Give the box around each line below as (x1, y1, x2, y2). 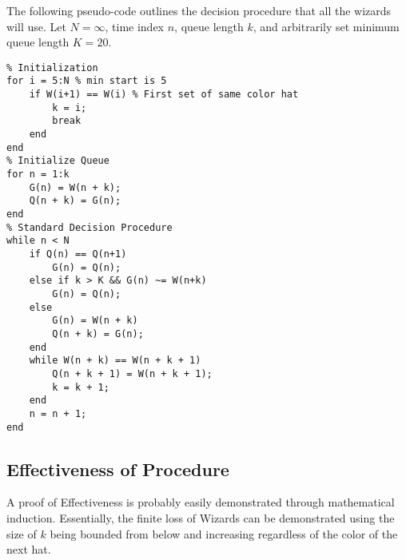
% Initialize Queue (6, 155, 109, 167)
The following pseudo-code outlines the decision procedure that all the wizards (6, 2, 392, 18)
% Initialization (6, 62, 98, 73)
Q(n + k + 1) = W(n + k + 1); (52, 367, 213, 379)
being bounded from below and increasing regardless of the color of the (50, 525, 398, 542)
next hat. (6, 541, 51, 558)
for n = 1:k (6, 169, 70, 181)
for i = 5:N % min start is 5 (6, 75, 167, 87)
